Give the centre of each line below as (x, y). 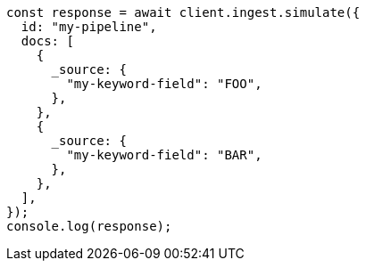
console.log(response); (89, 226)
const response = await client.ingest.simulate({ (183, 12)
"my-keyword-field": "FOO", (164, 84)
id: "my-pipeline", (89, 27)
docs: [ (47, 41)
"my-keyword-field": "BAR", (164, 155)
